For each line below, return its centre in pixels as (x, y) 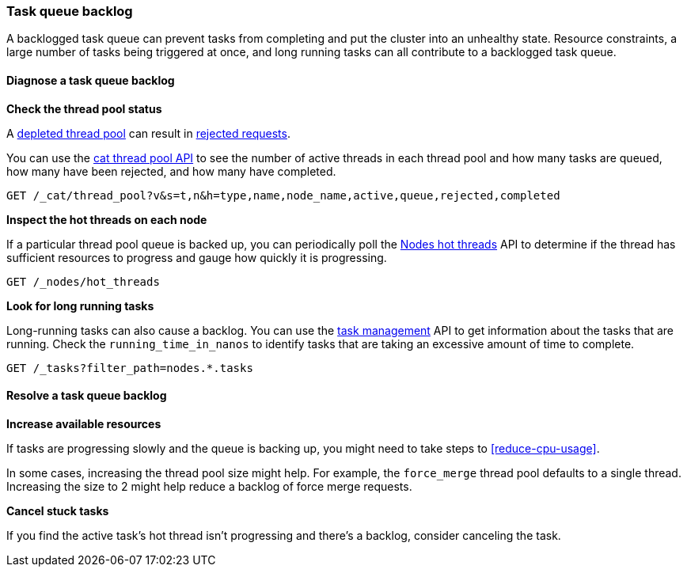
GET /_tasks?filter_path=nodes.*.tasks (130, 368)
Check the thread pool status (84, 108)
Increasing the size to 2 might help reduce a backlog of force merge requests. (209, 486)
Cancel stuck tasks (58, 510)
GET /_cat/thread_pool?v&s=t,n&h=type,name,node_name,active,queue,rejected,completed (283, 195)
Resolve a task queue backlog (87, 396)
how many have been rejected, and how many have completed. (171, 171)
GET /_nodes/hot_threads (83, 281)
